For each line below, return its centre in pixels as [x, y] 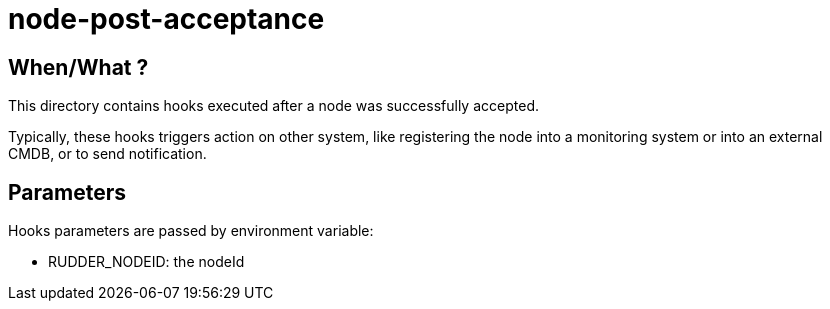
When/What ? [78, 67]
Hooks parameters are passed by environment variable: [191, 231]
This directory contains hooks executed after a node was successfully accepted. [273, 106]
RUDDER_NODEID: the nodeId [146, 262]
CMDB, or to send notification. [107, 154]
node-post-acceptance [166, 19]
